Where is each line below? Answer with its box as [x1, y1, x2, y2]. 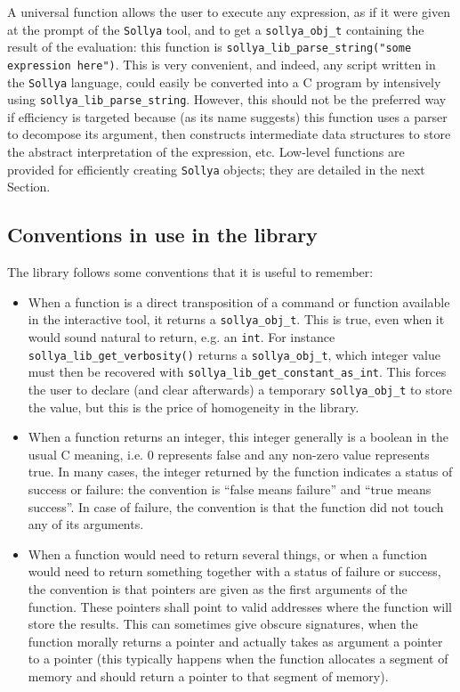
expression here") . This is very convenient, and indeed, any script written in [7, 54, 436, 73]
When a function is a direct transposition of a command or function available [28, 292, 450, 311]
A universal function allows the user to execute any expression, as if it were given [7, 3, 450, 20]
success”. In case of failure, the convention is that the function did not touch [28, 497, 444, 516]
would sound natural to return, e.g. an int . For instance [28, 327, 335, 346]
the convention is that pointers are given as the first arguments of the [28, 579, 408, 598]
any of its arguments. [28, 515, 144, 533]
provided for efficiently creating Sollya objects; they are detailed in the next [7, 159, 425, 178]
